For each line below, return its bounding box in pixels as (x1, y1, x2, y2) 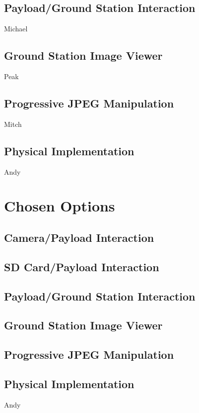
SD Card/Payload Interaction (4, 259, 159, 274)
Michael (4, 23, 28, 34)
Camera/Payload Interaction (4, 229, 154, 245)
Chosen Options (4, 196, 115, 216)
